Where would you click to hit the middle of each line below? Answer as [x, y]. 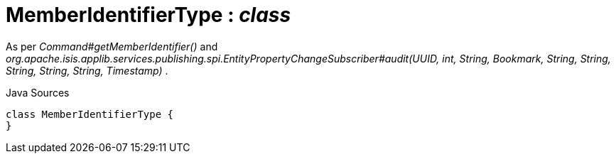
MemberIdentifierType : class [148, 15]
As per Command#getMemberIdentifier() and [112, 46]
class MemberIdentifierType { [90, 114]
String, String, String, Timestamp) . [87, 70]
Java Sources [38, 92]
